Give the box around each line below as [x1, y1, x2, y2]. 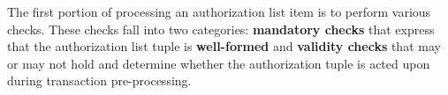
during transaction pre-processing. [7, 71, 192, 90]
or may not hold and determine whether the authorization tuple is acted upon [7, 54, 430, 72]
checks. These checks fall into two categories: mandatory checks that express [7, 19, 435, 38]
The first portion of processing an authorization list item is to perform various [7, 3, 431, 20]
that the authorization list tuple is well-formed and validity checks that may [7, 37, 441, 55]
